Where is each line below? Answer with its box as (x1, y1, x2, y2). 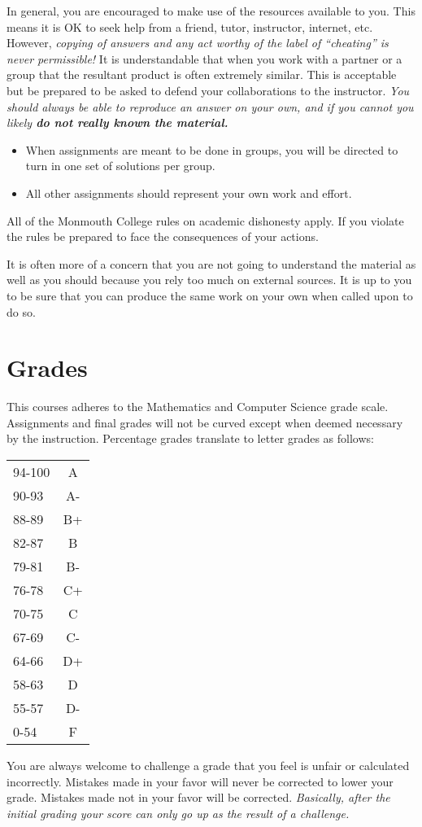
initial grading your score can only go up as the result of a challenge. (7, 804, 350, 821)
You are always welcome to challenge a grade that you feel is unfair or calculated (7, 757, 410, 773)
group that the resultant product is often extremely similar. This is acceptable (7, 66, 397, 83)
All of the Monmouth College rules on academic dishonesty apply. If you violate (7, 212, 404, 229)
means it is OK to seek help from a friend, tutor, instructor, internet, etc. (7, 18, 373, 35)
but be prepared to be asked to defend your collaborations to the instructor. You (7, 81, 410, 98)
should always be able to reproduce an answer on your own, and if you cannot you (7, 98, 414, 115)
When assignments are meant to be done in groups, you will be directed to (25, 141, 398, 158)
